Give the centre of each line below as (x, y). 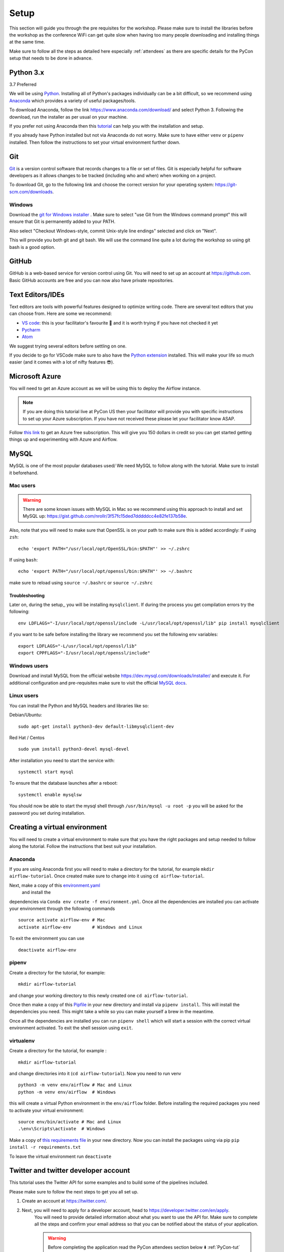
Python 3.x (27, 72)
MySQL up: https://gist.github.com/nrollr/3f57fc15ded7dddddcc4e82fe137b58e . (105, 516)
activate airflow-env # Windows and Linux (80, 927)
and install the (36, 892)
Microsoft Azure (35, 376)
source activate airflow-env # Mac (62, 920)
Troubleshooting (27, 595)
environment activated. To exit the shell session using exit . (71, 1028)
